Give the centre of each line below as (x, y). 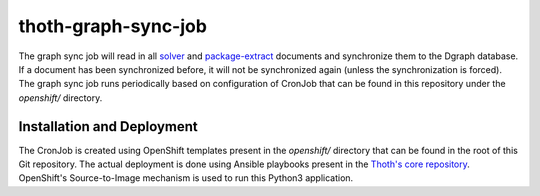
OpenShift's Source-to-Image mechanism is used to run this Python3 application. (186, 178)
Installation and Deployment (108, 126)
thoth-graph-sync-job (112, 26)
